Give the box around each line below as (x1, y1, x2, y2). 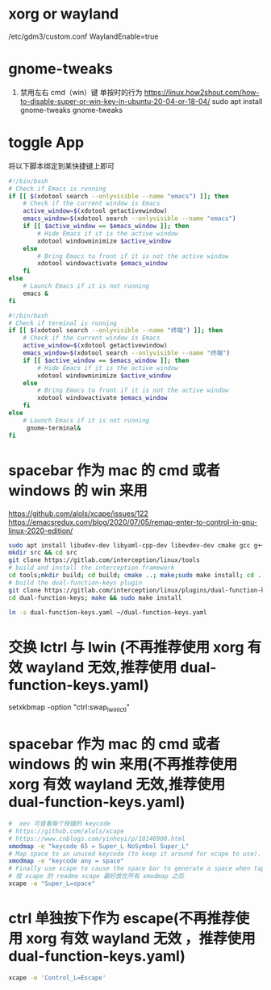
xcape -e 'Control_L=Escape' (8, 973, 106, 982)
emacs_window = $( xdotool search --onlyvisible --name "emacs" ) (23, 214, 236, 223)
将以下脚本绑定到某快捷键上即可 (8, 160, 115, 170)
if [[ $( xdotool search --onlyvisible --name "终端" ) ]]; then (8, 327, 223, 335)
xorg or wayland (8, 5, 119, 23)
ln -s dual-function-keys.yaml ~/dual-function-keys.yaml (8, 608, 207, 617)
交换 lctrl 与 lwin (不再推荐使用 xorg (8, 638, 244, 656)
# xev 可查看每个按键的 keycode (8, 820, 111, 828)
